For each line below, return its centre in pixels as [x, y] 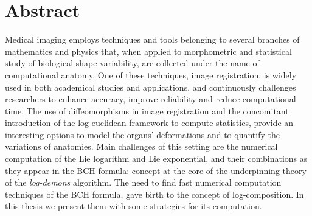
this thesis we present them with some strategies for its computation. [133, 206]
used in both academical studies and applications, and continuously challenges [151, 87]
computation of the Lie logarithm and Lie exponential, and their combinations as [156, 159]
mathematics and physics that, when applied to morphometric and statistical [148, 51]
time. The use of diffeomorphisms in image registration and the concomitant [147, 110]
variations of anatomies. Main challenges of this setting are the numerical [141, 146]
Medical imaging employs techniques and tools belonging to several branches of [152, 39]
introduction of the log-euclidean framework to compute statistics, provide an [149, 123]
